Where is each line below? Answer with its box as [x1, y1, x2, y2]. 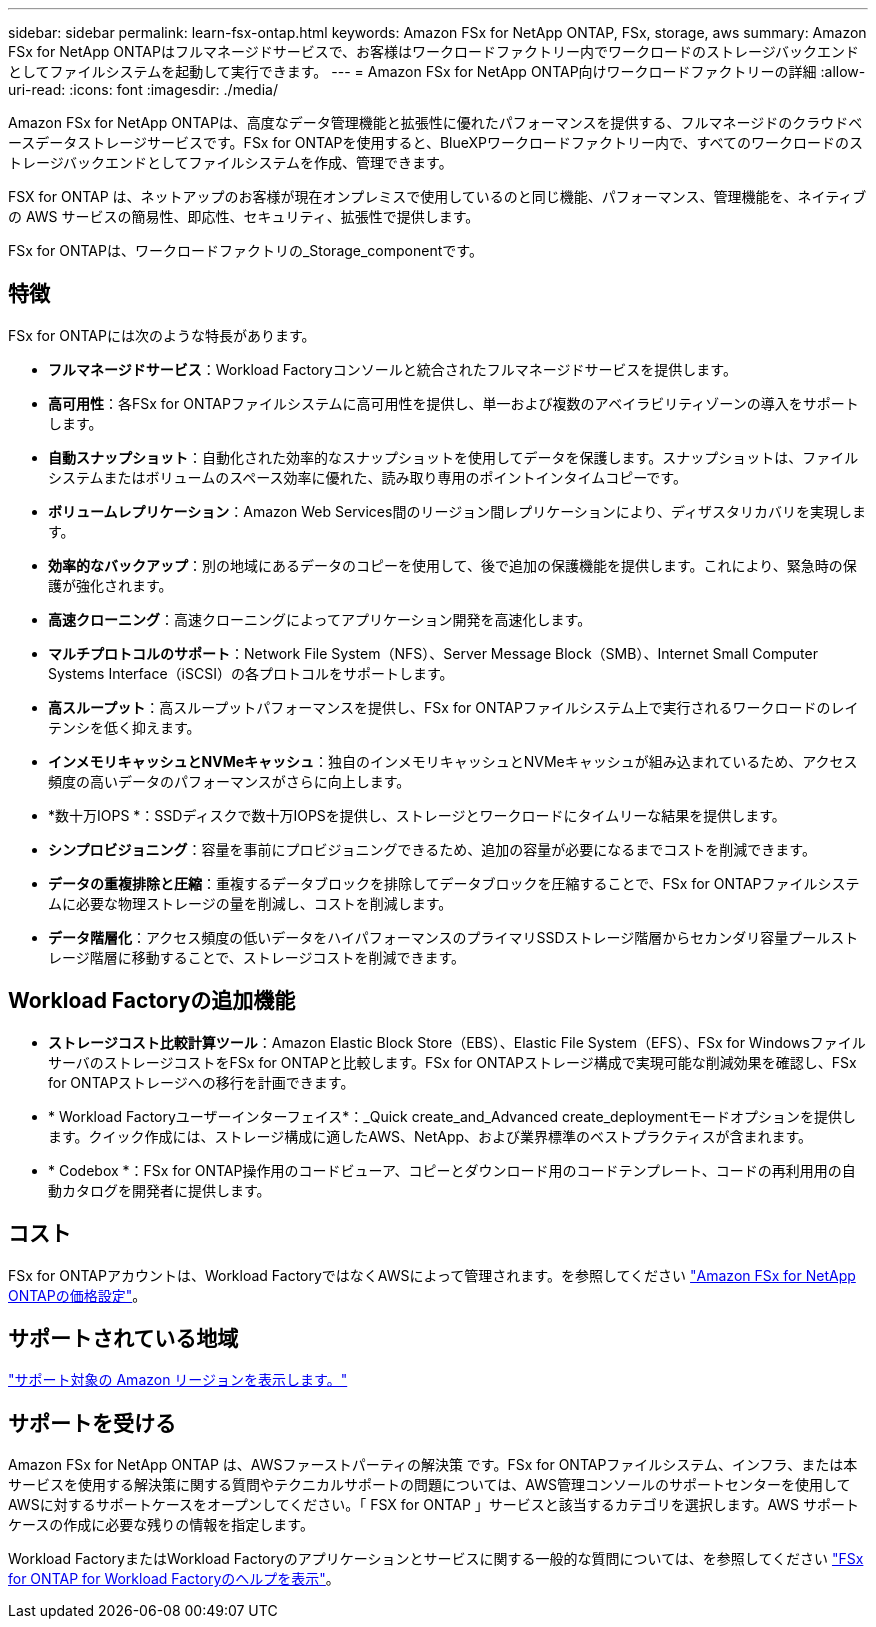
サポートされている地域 [8, 1325, 239, 1351]
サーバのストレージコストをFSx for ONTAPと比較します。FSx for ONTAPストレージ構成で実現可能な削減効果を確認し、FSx [48, 1053, 857, 1071]
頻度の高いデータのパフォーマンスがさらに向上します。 [48, 772, 411, 790]
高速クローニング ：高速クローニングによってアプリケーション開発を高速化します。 [48, 610, 592, 628]
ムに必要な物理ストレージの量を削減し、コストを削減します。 [48, 894, 453, 912]
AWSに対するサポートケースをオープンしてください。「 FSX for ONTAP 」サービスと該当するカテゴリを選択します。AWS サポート [8, 1496, 859, 1514]
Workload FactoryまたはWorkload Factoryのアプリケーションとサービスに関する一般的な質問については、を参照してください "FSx [8, 1550, 864, 1568]
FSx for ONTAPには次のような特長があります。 [8, 326, 316, 344]
